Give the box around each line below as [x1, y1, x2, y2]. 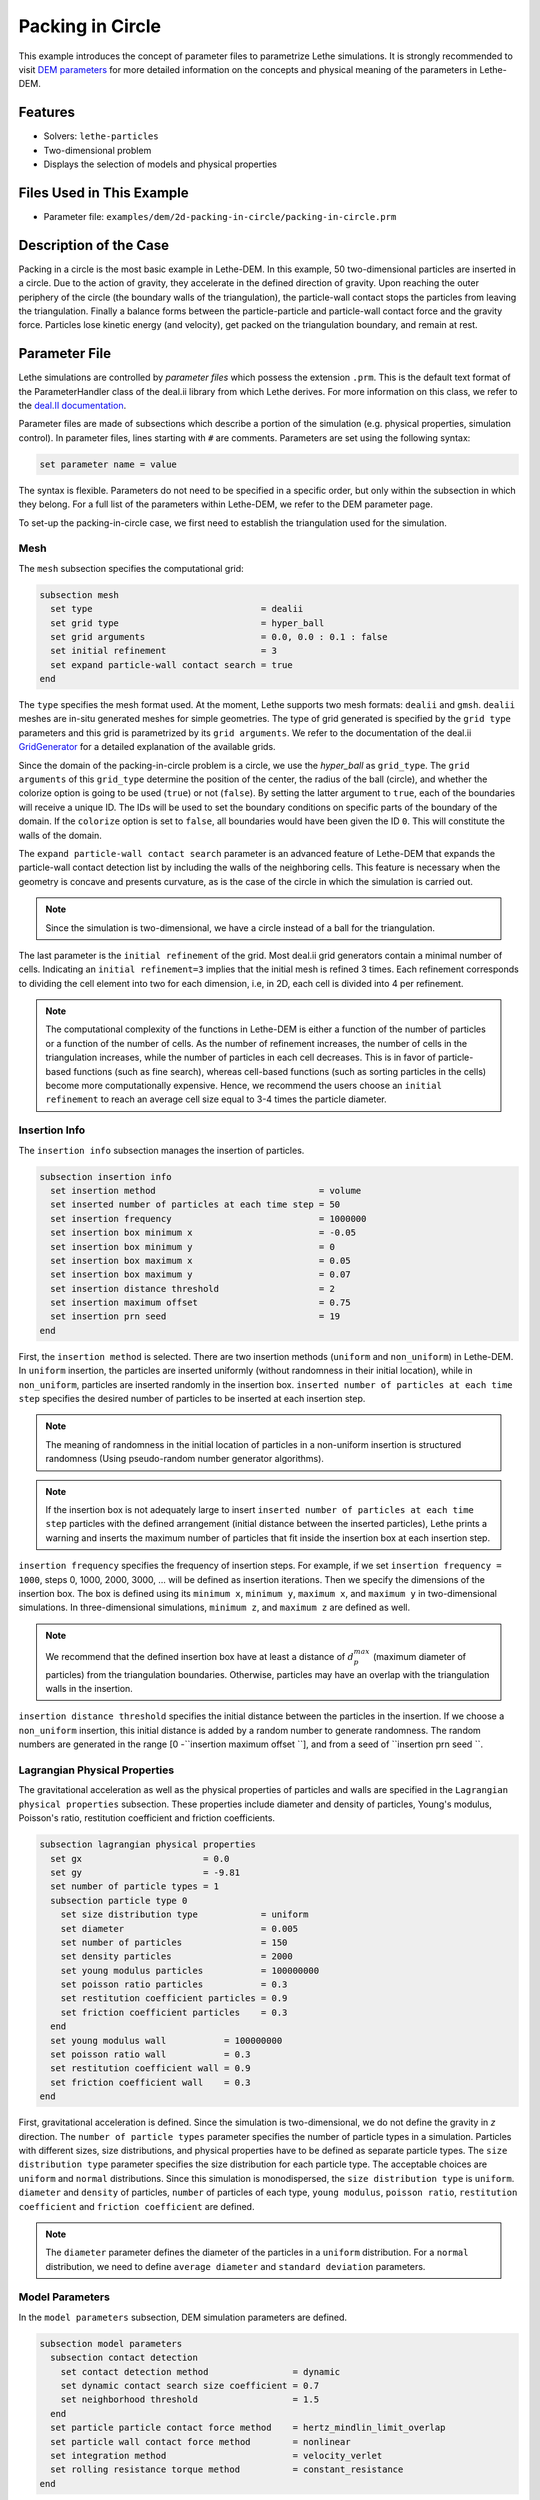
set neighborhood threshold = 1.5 [60, 2394, 320, 2405]
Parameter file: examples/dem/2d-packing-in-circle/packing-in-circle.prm [43, 210, 397, 222]
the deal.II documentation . [18, 400, 127, 412]
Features [18, 104, 75, 121]
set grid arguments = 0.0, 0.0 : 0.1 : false [50, 631, 388, 642]
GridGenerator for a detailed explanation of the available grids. [18, 741, 276, 753]
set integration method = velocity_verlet [50, 2450, 383, 2461]
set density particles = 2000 [60, 1951, 294, 1962]
